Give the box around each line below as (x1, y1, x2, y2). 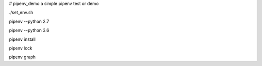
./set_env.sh (9, 10, 33, 16)
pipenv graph (9, 54, 36, 60)
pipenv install (9, 36, 36, 42)
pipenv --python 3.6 (9, 27, 49, 33)
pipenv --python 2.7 (9, 18, 49, 24)
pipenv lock (9, 45, 33, 51)
